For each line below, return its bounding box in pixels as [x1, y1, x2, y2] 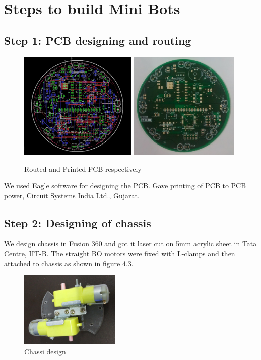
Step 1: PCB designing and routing [4, 32, 191, 48]
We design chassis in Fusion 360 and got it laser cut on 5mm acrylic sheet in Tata [4, 238, 257, 249]
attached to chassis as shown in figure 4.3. [4, 258, 134, 268]
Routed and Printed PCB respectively [24, 163, 142, 174]
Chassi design [24, 346, 66, 356]
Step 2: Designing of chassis [4, 214, 151, 230]
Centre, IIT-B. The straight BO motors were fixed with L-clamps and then [4, 248, 235, 259]
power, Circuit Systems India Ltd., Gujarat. [4, 190, 140, 200]
